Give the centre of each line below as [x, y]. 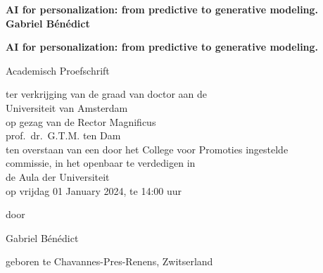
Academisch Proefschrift [58, 70]
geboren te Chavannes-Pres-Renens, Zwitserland [109, 261]
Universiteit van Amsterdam [67, 107]
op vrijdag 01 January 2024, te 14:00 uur [94, 190]
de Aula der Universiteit [58, 176]
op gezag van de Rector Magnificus [81, 121]
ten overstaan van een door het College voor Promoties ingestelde [147, 149]
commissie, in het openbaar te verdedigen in [101, 163]
